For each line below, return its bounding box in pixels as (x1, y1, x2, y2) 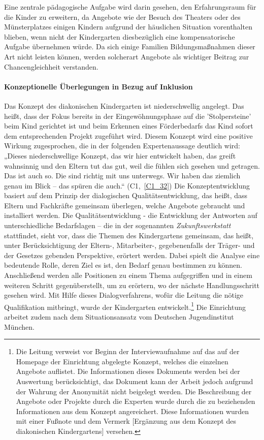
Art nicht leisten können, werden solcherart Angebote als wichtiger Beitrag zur (4, 51, 249, 61)
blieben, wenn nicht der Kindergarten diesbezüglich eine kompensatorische (4, 31, 235, 42)
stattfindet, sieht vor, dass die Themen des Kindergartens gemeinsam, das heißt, (4, 230, 254, 240)
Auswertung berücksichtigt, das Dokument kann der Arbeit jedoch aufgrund (16, 376, 253, 387)
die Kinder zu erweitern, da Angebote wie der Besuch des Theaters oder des (4, 11, 241, 22)
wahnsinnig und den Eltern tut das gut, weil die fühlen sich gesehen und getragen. (4, 160, 260, 171)
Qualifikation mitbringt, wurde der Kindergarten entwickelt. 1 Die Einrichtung (4, 300, 246, 312)
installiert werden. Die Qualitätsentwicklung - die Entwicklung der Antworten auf (4, 210, 257, 221)
